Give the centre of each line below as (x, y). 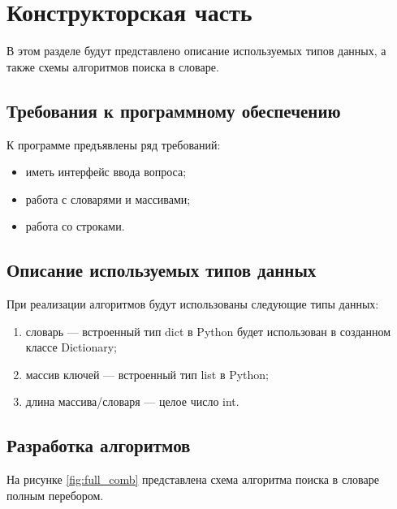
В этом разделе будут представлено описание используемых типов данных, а (196, 51)
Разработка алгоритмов (99, 445)
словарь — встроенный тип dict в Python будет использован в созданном (208, 331)
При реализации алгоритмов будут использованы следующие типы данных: (193, 304)
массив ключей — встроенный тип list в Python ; (147, 374)
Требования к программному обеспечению (174, 110)
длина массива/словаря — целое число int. (132, 401)
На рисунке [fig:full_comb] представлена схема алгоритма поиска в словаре (193, 479)
